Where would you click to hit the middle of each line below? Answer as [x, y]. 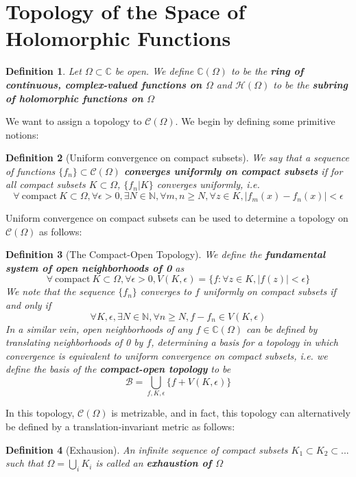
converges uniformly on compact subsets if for [233, 171]
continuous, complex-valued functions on [104, 84]
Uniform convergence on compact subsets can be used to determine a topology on [177, 218]
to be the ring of [267, 71]
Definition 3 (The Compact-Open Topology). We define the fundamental [166, 254]
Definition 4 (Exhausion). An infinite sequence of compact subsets [147, 449]
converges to [166, 291]
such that [25, 463]
